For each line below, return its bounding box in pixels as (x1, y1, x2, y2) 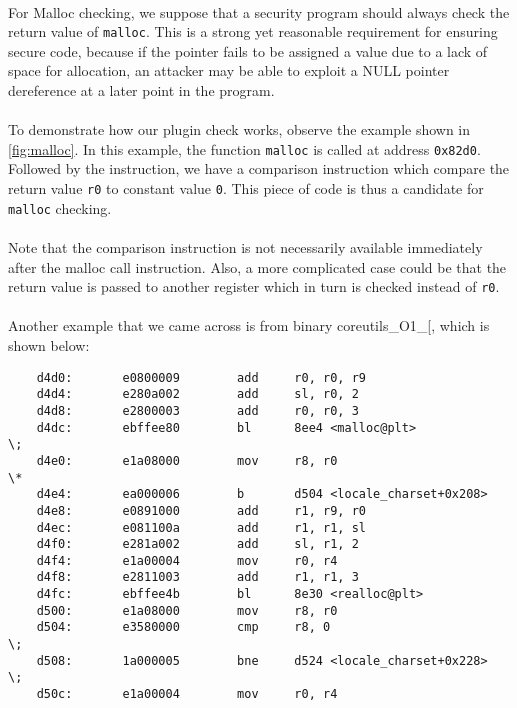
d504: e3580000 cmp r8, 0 (36, 620, 331, 635)
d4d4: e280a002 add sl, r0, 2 (36, 387, 359, 402)
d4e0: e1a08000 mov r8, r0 (36, 453, 338, 468)
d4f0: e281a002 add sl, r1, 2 (36, 537, 359, 552)
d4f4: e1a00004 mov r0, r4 (36, 553, 338, 568)
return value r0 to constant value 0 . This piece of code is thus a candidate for (8, 178, 484, 199)
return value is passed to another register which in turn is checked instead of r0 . (8, 276, 500, 297)
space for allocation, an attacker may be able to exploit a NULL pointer (8, 60, 450, 81)
